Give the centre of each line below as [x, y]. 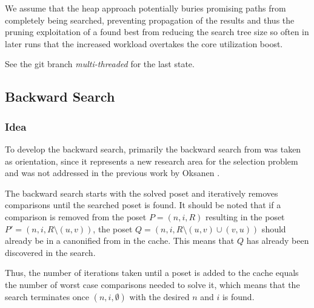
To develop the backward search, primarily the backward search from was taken [153, 149]
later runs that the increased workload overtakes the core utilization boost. [144, 43]
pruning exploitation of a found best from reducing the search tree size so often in [157, 32]
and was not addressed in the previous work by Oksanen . [112, 173]
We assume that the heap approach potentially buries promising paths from [145, 8]
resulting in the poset [245, 216]
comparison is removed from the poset [76, 216]
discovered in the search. [50, 252]
